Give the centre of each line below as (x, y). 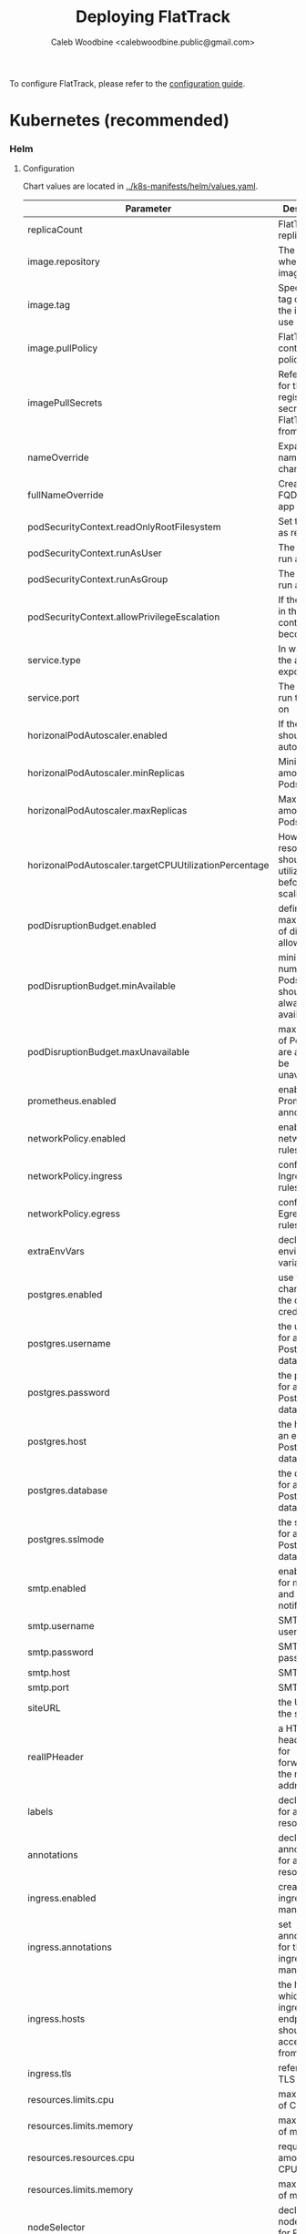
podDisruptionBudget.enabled (92, 926)
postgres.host (57, 1441)
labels (40, 1812)
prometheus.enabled (71, 1102)
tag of (290, 300)
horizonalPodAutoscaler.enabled (97, 735)
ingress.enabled (61, 1899)
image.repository (63, 261)
